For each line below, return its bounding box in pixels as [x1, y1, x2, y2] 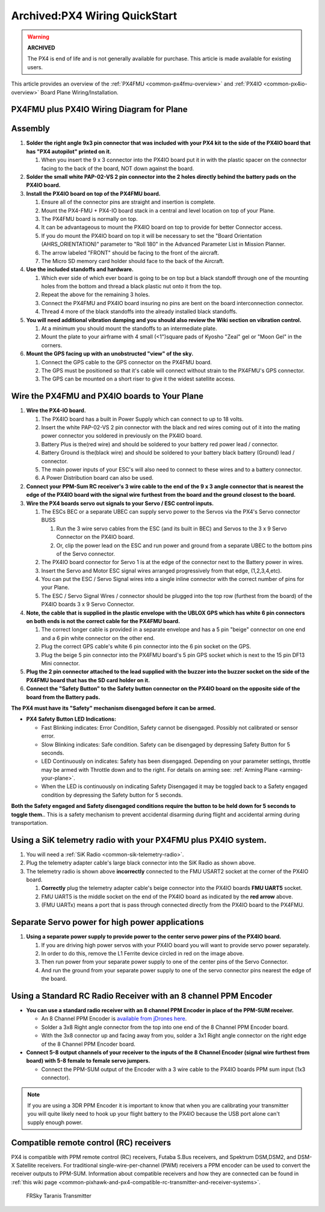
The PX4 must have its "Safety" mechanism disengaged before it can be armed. [11, 704, 216, 712]
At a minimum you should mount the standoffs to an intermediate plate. [41, 325, 217, 332]
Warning [27, 33, 49, 40]
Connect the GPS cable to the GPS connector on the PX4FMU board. [41, 358, 212, 365]
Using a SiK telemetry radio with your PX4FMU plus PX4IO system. [11, 834, 267, 845]
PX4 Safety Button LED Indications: [26, 715, 117, 723]
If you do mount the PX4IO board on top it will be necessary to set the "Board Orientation [41, 232, 262, 239]
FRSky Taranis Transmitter [26, 1192, 91, 1199]
